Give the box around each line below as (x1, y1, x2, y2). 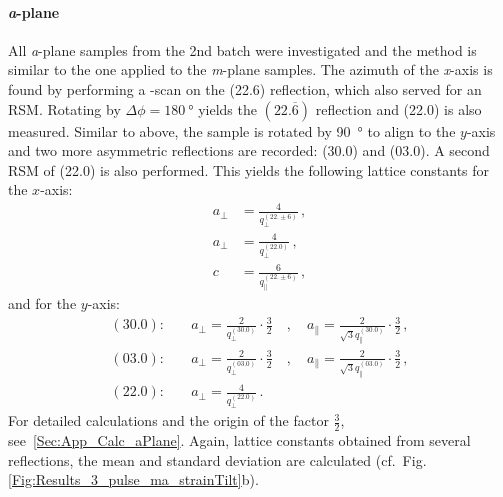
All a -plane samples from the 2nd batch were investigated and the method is (8, 39, 477, 60)
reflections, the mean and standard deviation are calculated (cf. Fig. (8, 449, 427, 470)
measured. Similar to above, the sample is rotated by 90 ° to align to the (8, 120, 456, 141)
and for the (8, 293, 77, 314)
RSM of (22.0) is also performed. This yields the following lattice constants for (8, 159, 490, 180)
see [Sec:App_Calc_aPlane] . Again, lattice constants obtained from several (8, 429, 471, 450)
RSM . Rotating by (8, 98, 121, 119)
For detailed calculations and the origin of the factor (8, 410, 329, 431)
